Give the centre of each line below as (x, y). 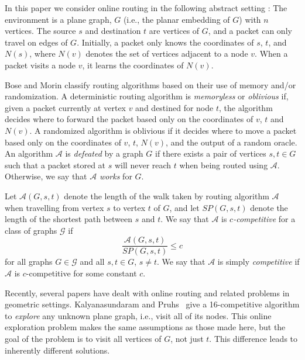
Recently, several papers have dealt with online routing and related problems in (147, 292)
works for (116, 176)
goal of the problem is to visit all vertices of (83, 338)
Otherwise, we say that (46, 176)
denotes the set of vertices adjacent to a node (167, 53)
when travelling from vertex (54, 207)
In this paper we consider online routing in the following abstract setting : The (146, 8)
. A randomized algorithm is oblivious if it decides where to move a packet (163, 130)
